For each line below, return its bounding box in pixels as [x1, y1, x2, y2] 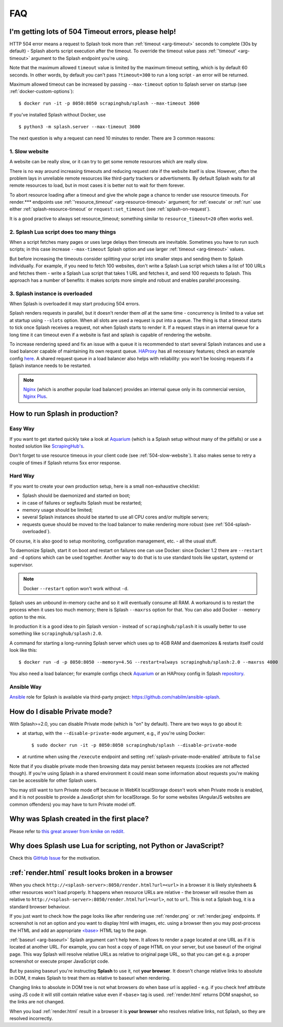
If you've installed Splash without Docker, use [9, 112, 106, 118]
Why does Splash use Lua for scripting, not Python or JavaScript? [9, 842, 224, 850]
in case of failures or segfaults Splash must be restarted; [22, 499, 142, 506]
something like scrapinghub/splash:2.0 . [9, 630, 103, 636]
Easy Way [9, 425, 35, 432]
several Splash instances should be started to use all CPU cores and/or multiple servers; [22, 514, 209, 520]
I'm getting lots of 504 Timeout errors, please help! [9, 27, 176, 36]
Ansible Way [9, 683, 42, 690]
